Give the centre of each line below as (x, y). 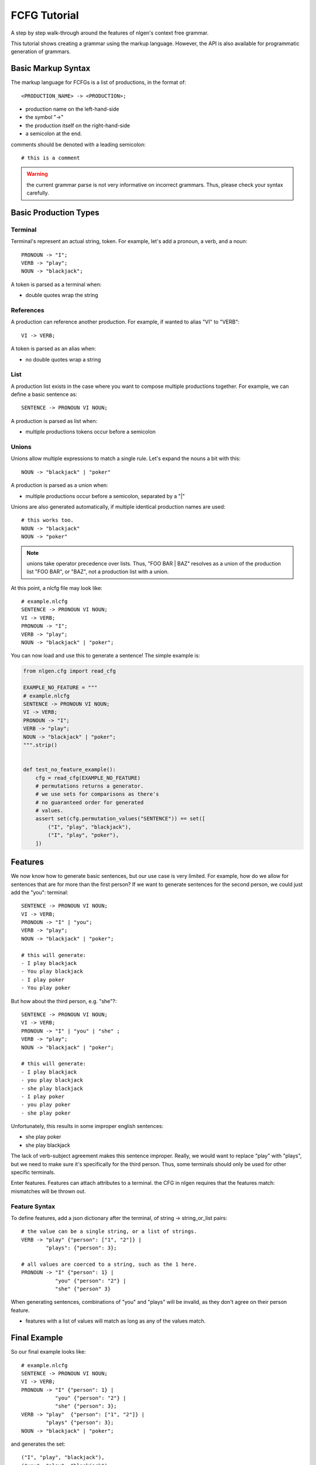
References (28, 311)
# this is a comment (51, 158)
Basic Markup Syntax (51, 68)
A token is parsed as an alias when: (54, 349)
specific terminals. (33, 1173)
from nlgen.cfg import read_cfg (70, 671)
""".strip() (40, 745)
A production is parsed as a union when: (59, 485)
